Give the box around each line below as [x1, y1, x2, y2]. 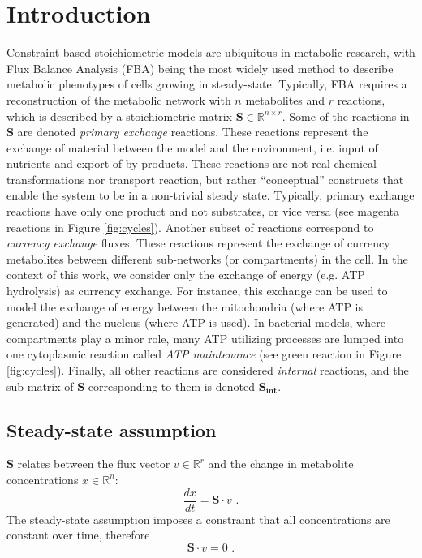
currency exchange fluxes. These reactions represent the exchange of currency [6, 234, 390, 251]
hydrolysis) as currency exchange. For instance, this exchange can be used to [6, 282, 388, 299]
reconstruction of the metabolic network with [6, 91, 231, 108]
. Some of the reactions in [282, 107, 410, 124]
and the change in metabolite [208, 455, 354, 472]
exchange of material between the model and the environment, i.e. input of [6, 139, 378, 156]
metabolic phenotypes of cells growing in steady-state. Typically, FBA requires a [6, 75, 407, 92]
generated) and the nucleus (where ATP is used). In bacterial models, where [6, 314, 385, 331]
